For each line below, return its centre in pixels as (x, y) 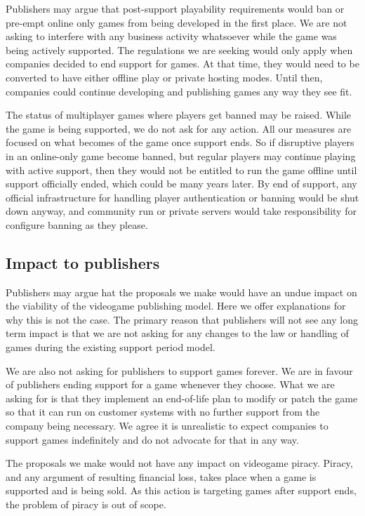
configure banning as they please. (77, 224)
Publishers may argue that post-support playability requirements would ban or (175, 8)
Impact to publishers (83, 262)
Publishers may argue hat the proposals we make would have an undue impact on (181, 292)
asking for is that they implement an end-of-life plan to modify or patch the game (182, 398)
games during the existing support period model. (111, 347)
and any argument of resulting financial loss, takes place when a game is (161, 476)
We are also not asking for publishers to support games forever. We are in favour (179, 370)
